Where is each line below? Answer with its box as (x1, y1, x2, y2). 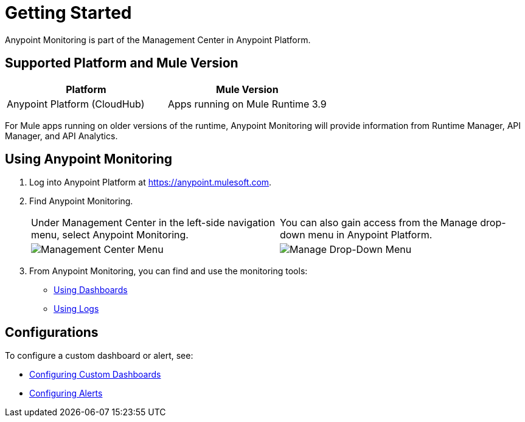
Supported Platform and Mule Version (5, 55, 238, 71)
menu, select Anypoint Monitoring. (31, 229, 189, 241)
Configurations (5, 324, 99, 340)
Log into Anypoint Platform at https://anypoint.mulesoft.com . (29, 177, 272, 188)
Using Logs (54, 303, 99, 314)
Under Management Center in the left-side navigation (31, 216, 276, 229)
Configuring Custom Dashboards (29, 369, 161, 380)
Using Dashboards (54, 285, 128, 296)
